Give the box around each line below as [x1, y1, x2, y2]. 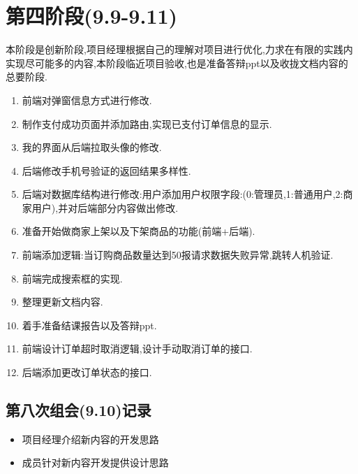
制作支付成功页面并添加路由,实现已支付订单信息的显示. [22, 116, 272, 131]
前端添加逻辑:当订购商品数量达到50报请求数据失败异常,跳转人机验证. [22, 247, 334, 262]
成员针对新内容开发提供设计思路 [22, 455, 169, 470]
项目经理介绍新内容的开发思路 [22, 431, 159, 446]
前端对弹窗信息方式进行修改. [22, 92, 152, 107]
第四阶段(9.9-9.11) [6, 1, 178, 30]
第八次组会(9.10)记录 [6, 399, 151, 421]
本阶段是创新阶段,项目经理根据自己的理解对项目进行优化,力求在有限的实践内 [6, 42, 353, 57]
